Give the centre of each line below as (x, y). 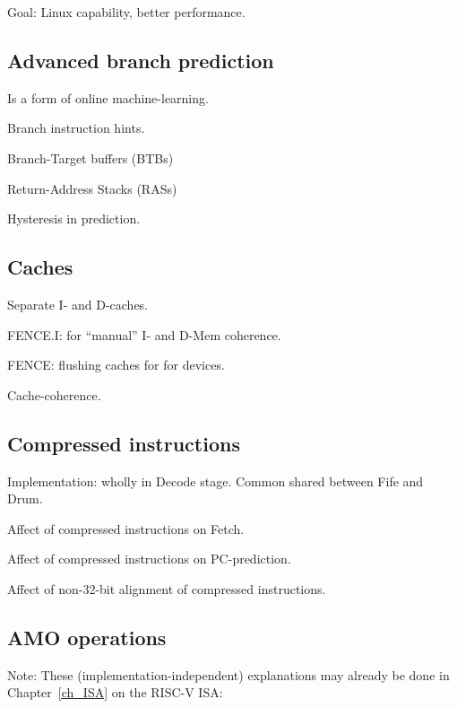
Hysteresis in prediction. (74, 219)
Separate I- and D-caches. (78, 304)
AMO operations (87, 637)
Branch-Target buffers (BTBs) (91, 157)
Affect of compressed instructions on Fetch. (126, 528)
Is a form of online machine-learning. (108, 97)
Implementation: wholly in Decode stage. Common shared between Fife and (216, 481)
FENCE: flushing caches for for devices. (116, 365)
